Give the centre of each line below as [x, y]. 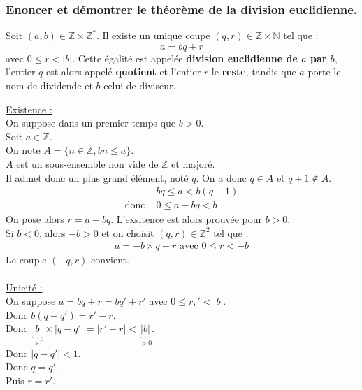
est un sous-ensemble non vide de [87, 163]
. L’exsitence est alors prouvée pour [186, 219]
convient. [110, 260]
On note [23, 150]
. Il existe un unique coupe [153, 35]
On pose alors [35, 219]
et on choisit [128, 232]
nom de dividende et [49, 85]
